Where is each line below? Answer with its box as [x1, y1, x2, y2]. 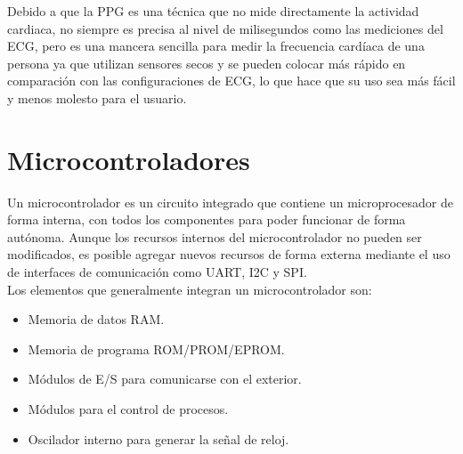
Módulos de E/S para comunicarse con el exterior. [28, 369, 302, 388]
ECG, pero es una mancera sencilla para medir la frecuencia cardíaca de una [7, 36, 425, 55]
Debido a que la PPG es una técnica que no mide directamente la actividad [7, 2, 419, 20]
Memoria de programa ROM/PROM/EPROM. [28, 339, 285, 358]
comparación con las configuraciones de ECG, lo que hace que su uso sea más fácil [7, 71, 456, 90]
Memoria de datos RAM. [28, 310, 165, 328]
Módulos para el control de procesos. [28, 400, 229, 418]
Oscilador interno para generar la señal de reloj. [28, 429, 289, 448]
